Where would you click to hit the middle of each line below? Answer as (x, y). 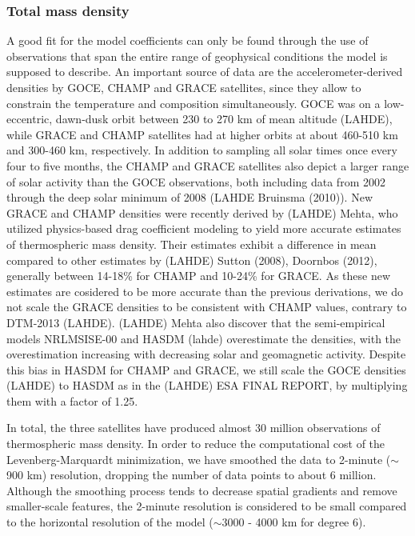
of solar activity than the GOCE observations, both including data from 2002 (196, 181)
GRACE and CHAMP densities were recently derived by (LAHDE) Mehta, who (202, 212)
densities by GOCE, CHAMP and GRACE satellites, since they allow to (184, 87)
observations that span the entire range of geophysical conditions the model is (197, 56)
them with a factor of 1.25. (72, 400)
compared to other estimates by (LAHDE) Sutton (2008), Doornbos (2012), (192, 260)
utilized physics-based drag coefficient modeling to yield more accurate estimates (204, 228)
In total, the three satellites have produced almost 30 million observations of (194, 428)
